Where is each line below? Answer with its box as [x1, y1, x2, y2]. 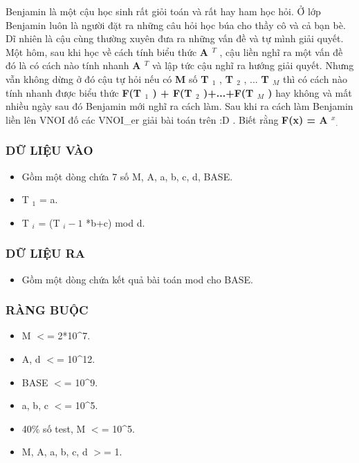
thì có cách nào [282, 71, 347, 86]
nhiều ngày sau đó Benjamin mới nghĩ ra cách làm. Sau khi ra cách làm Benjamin [6, 99, 353, 113]
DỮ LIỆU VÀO [6, 142, 93, 159]
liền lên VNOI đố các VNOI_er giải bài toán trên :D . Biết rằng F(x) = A [6, 112, 328, 126]
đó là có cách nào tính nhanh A [6, 58, 141, 73]
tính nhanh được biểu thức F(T [6, 85, 142, 100]
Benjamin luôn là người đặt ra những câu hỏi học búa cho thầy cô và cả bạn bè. [6, 17, 346, 32]
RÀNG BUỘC [6, 301, 89, 319]
